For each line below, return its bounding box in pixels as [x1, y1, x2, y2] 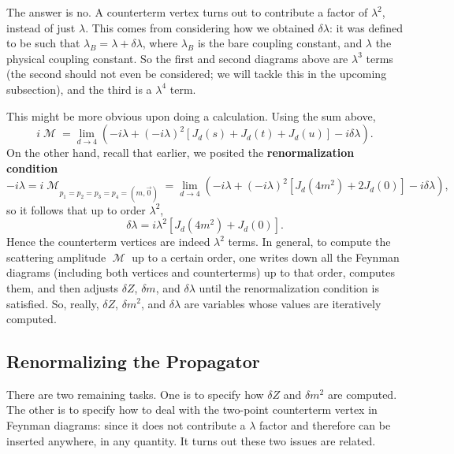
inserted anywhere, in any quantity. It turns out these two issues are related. [6, 432, 376, 448]
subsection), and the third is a [6, 80, 152, 97]
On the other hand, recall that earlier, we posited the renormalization [6, 144, 355, 161]
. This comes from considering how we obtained [85, 19, 314, 35]
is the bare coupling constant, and [197, 35, 363, 51]
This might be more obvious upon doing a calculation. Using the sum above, [6, 107, 376, 124]
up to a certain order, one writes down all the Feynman [132, 248, 400, 265]
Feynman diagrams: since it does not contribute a [6, 417, 246, 434]
